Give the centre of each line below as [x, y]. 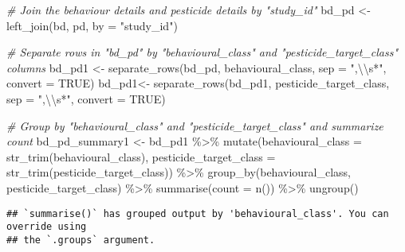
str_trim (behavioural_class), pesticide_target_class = [141, 156]
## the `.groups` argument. [81, 240]
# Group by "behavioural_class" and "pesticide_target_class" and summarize [195, 125]
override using [47, 227]
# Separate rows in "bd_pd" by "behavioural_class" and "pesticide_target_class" [202, 52]
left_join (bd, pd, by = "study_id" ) [92, 25]
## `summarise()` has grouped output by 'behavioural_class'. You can [198, 213]
